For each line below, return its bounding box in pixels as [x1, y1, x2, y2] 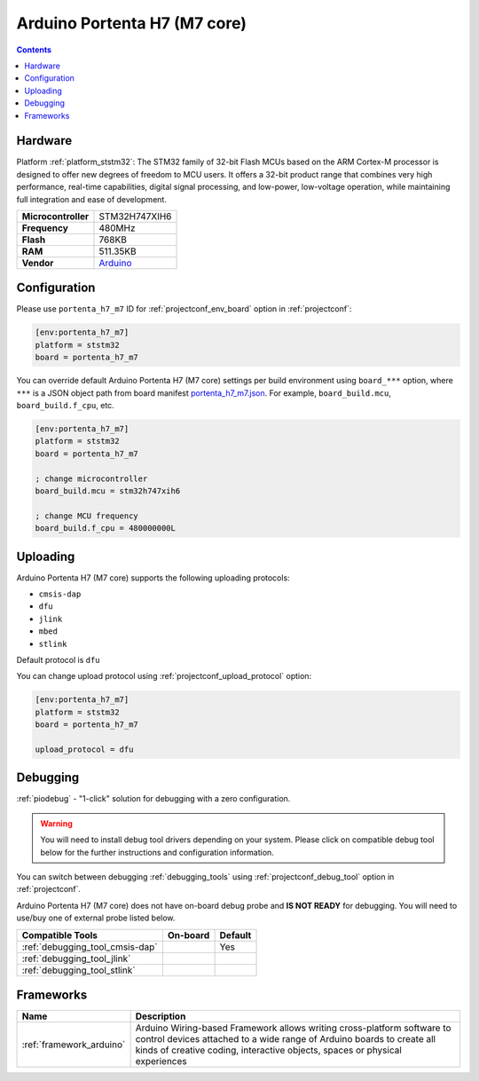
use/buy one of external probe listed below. [16, 912, 176, 923]
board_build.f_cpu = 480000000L [35, 524, 177, 533]
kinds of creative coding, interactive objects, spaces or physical [135, 1044, 403, 1056]
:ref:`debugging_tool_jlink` [21, 952, 131, 965]
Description [135, 1010, 186, 1022]
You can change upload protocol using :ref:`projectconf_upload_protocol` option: [16, 671, 312, 682]
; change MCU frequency [35, 510, 139, 521]
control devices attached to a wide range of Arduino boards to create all [135, 1033, 436, 1045]
